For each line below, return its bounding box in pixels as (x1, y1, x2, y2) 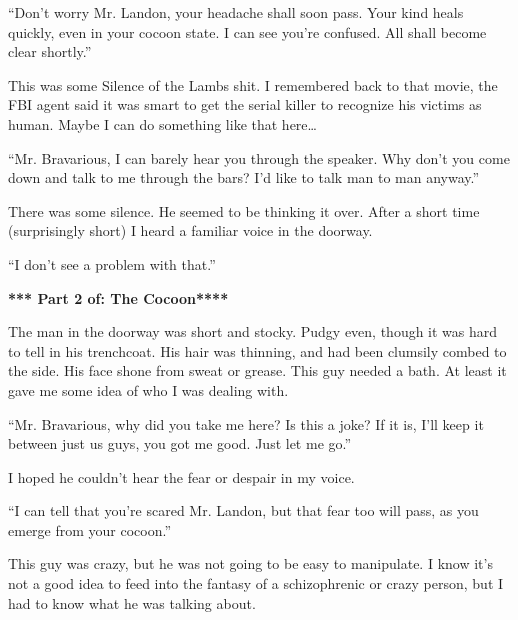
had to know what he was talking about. (8, 592, 256, 613)
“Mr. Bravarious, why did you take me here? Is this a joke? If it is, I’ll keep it (8, 413, 484, 434)
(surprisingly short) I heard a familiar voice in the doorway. (8, 220, 373, 241)
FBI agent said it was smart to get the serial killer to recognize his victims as (8, 94, 482, 115)
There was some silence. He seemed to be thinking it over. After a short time (8, 200, 480, 221)
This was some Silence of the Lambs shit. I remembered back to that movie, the (8, 74, 498, 95)
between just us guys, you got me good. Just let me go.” (8, 433, 352, 454)
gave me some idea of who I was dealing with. (8, 379, 289, 400)
